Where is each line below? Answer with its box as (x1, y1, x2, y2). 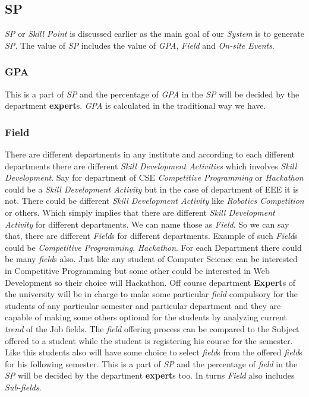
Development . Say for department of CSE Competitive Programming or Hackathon (5, 171, 304, 184)
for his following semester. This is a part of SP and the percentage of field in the (5, 357, 298, 370)
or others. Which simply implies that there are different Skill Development (5, 206, 275, 218)
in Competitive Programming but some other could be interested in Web (5, 264, 270, 276)
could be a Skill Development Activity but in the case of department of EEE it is (5, 182, 299, 195)
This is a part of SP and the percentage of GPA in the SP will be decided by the (5, 87, 299, 100)
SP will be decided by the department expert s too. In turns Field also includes (5, 369, 295, 382)
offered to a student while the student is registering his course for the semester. (5, 334, 293, 346)
